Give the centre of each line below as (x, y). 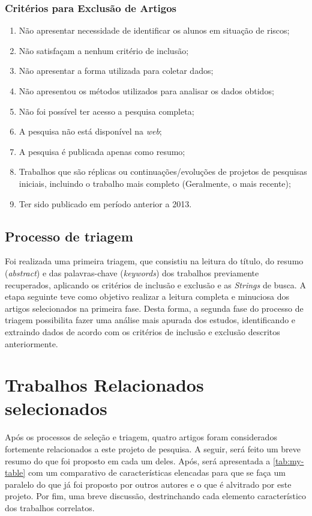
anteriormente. (31, 343)
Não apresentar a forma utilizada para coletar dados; (116, 71)
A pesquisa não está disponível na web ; (90, 131)
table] (15, 472)
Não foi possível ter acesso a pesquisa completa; (106, 111)
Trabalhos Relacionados (104, 385)
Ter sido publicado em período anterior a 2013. (105, 203)
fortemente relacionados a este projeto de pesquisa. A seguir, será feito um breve (153, 449)
